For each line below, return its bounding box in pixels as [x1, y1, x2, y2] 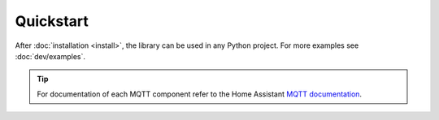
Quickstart [15, 12, 89, 30]
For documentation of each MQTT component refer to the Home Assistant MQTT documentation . [37, 89, 362, 99]
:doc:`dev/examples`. [15, 51, 85, 61]
